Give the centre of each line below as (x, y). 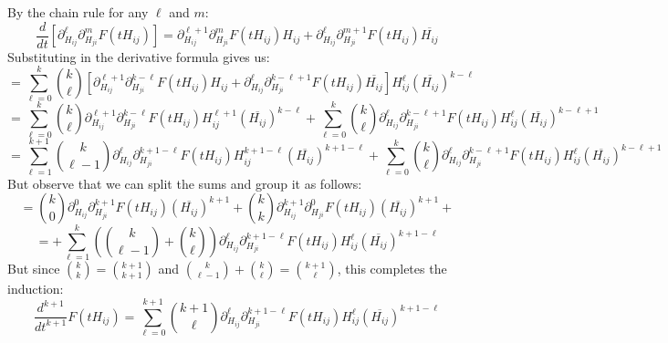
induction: (36, 289)
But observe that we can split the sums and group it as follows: (185, 183)
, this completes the (392, 269)
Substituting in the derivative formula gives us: (139, 56)
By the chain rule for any (78, 12)
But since (34, 269)
